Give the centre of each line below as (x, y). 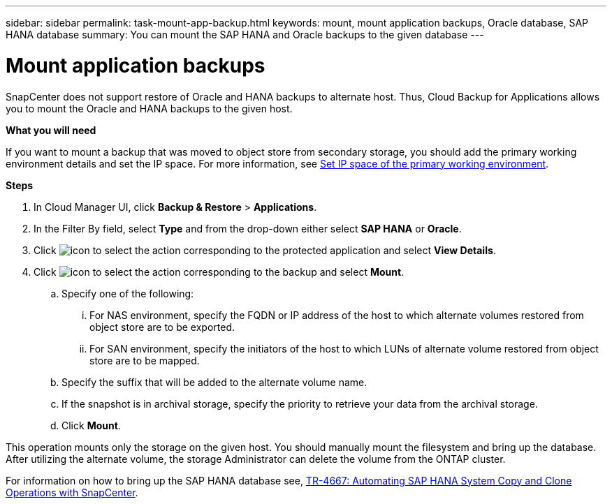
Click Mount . (91, 425)
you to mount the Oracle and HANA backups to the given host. (149, 108)
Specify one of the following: (128, 293)
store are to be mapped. (145, 360)
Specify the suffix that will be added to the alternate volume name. (214, 382)
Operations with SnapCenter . (72, 492)
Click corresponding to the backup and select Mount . (219, 272)
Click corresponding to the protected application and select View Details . (265, 250)
